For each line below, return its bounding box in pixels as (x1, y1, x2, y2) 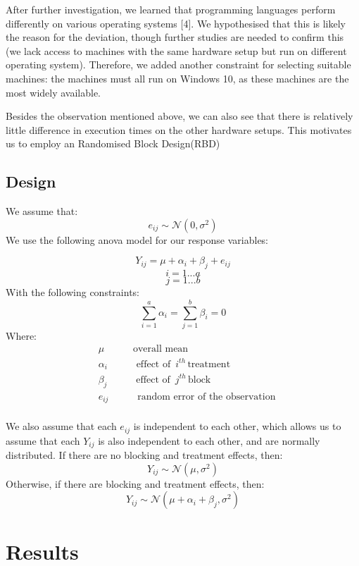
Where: (6, 328, 37, 343)
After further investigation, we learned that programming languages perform (6, 2, 336, 16)
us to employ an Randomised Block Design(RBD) (6, 136, 220, 151)
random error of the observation (137, 391, 276, 402)
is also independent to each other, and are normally (98, 433, 320, 448)
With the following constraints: (6, 285, 139, 300)
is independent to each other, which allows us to (133, 419, 341, 433)
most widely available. (6, 85, 101, 99)
